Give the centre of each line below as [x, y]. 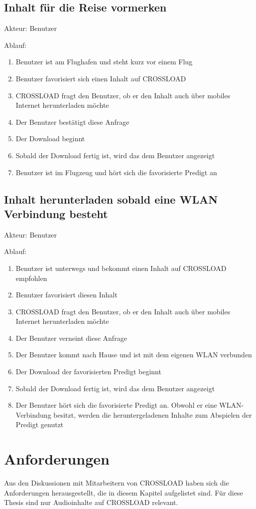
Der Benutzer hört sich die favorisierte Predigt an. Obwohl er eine [116, 405]
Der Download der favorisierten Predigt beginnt [88, 372]
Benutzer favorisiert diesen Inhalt [66, 295]
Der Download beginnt [50, 138]
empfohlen [31, 278]
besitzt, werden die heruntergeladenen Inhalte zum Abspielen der [153, 414]
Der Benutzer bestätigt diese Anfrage [72, 122]
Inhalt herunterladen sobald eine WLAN [111, 199]
